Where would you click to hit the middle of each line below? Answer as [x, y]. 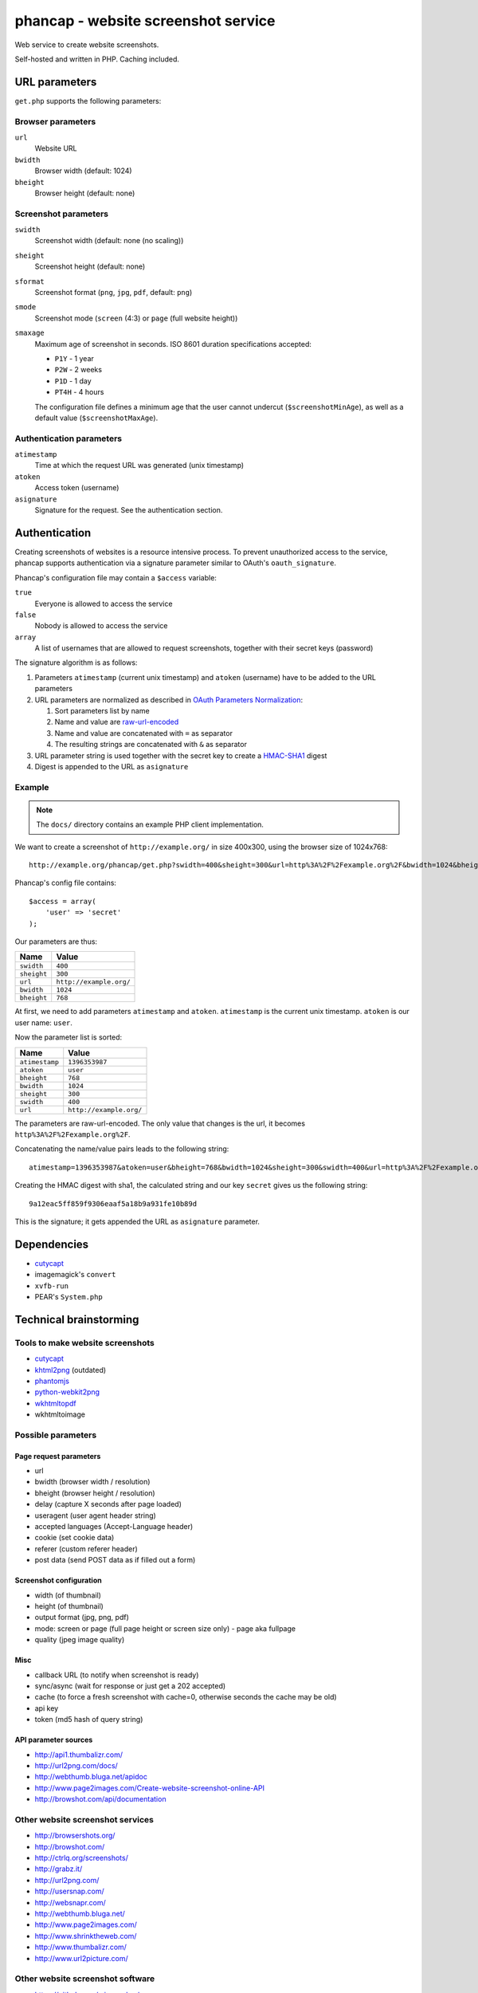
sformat [30, 281]
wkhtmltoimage [60, 1414]
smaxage [30, 333]
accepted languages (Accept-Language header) [114, 1527]
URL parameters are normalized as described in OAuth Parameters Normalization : [168, 700]
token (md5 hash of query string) [89, 1720]
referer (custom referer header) [86, 1549]
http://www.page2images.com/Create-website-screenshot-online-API [150, 1788]
